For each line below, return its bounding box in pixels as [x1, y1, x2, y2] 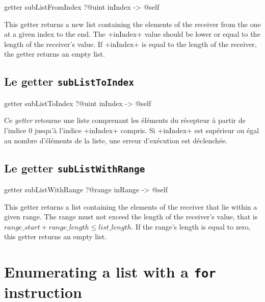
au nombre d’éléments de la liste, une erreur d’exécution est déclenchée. [4, 135, 228, 145]
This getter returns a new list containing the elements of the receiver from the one [4, 18, 261, 29]
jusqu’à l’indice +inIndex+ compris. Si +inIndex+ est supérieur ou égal [34, 124, 259, 135]
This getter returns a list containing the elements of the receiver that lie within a [4, 201, 257, 212]
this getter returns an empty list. [4, 231, 107, 242]
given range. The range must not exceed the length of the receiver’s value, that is [4, 211, 258, 222]
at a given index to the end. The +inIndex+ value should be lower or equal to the [4, 29, 260, 39]
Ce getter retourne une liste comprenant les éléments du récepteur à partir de [4, 115, 246, 125]
